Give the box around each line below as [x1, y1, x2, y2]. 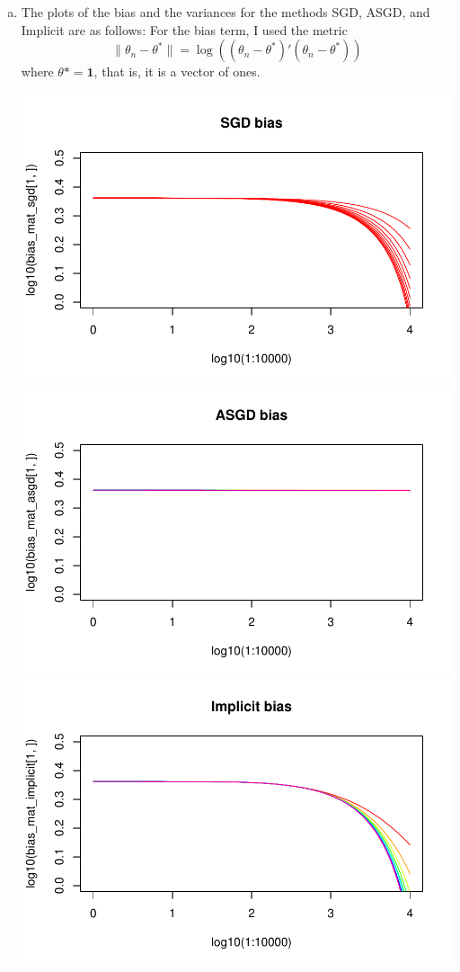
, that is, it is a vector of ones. [93, 62, 261, 81]
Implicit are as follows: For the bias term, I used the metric [21, 20, 348, 39]
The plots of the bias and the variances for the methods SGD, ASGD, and [21, 3, 430, 21]
